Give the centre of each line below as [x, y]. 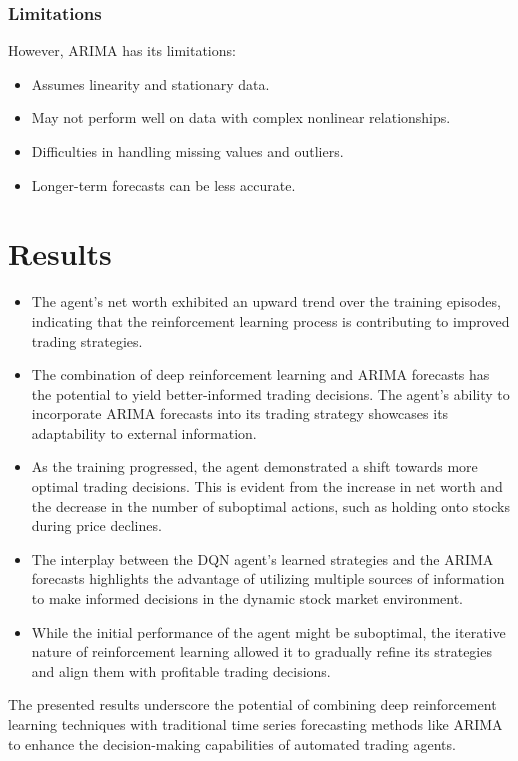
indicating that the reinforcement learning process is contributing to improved [270, 320]
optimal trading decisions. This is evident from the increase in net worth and [267, 486]
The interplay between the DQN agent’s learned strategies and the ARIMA [262, 558]
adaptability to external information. [144, 432]
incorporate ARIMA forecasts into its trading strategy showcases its [240, 413]
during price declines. [96, 525]
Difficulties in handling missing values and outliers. [187, 151]
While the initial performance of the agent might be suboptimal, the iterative [268, 631]
